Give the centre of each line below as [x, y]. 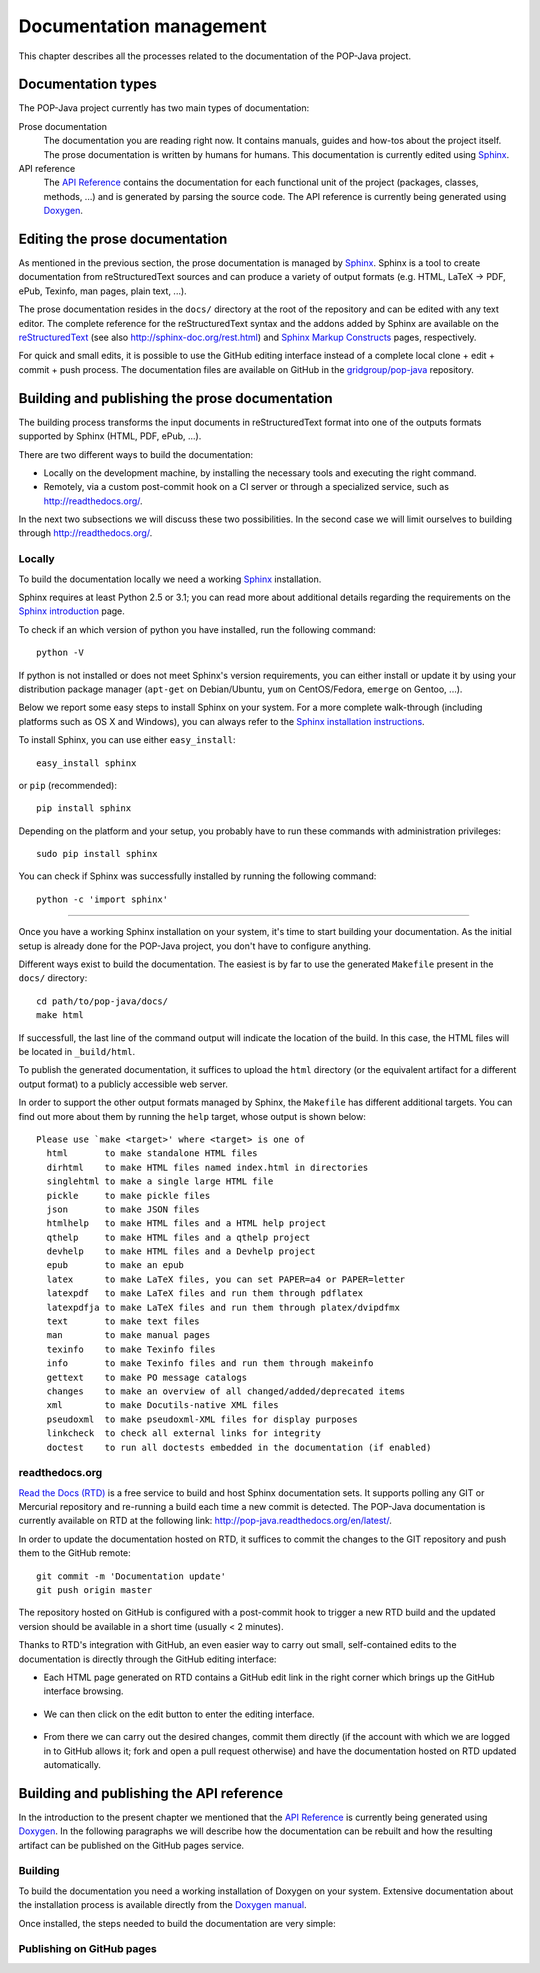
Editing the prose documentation [123, 239]
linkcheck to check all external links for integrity [184, 1433]
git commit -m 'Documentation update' [131, 1576]
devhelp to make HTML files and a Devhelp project [181, 1251]
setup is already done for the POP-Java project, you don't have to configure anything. [195, 946]
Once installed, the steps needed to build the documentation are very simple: [177, 1923]
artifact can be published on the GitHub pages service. [131, 1845]
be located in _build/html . [76, 1051]
